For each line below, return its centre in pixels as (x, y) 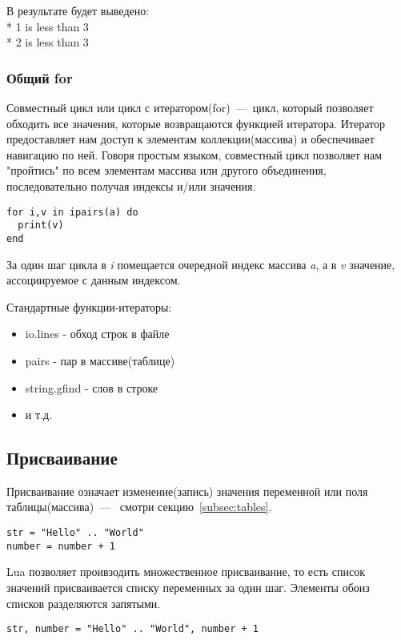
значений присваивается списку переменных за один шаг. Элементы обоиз (188, 587)
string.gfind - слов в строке (92, 387)
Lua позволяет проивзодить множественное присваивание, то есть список (186, 572)
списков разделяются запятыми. (84, 603)
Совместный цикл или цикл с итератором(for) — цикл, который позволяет (190, 107)
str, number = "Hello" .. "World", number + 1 (132, 629)
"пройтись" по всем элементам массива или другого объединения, (166, 170)
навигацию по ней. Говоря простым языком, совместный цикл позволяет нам (194, 154)
